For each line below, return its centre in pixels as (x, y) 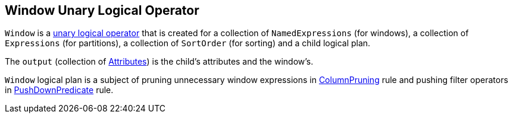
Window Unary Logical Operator (102, 10)
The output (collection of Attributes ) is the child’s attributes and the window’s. (159, 62)
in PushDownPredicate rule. (59, 90)
